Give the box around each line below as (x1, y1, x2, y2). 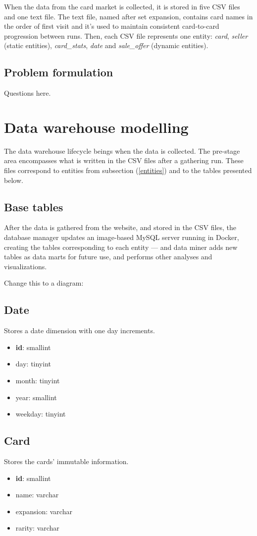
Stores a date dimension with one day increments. (4, 325, 155, 336)
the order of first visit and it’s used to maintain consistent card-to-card (4, 21, 219, 31)
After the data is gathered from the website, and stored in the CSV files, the (4, 222, 237, 233)
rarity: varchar (15, 523, 59, 533)
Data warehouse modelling (4, 117, 189, 137)
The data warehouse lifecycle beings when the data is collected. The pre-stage (4, 145, 240, 156)
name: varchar (15, 489, 59, 500)
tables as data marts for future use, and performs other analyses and (4, 251, 212, 262)
